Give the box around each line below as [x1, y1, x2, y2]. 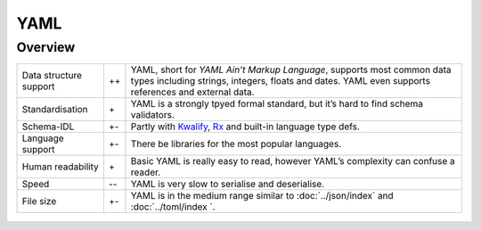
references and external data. [130, 86, 255, 98]
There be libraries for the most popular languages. [130, 138, 342, 151]
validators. [130, 109, 175, 121]
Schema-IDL [21, 120, 75, 133]
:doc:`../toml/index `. [130, 201, 216, 213]
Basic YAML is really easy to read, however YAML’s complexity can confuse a [130, 155, 456, 168]
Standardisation [21, 103, 88, 116]
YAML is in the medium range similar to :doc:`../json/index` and [130, 190, 394, 202]
